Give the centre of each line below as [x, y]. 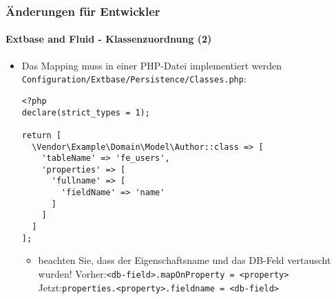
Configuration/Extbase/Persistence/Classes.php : [134, 79]
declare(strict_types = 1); [86, 112]
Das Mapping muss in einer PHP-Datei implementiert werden [151, 65]
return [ [42, 135]
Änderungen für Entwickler [83, 11]
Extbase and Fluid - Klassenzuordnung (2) [109, 39]
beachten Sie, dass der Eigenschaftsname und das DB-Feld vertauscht [185, 260]
